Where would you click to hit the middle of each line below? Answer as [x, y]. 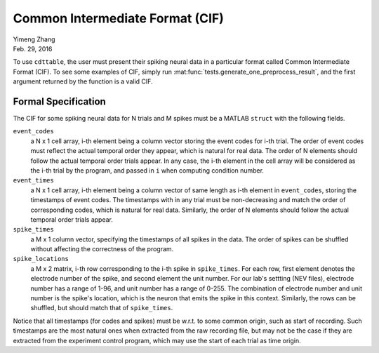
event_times [33, 180]
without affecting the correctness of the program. [102, 249]
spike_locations [41, 259]
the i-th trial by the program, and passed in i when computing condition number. [147, 170]
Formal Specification [60, 101]
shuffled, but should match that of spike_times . [102, 308]
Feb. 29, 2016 [33, 48]
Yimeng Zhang [34, 39]
